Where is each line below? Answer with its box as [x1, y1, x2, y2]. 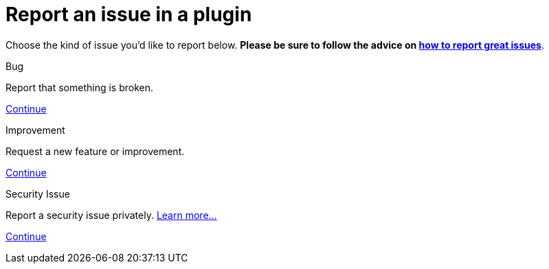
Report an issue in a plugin [5, 3, 252, 26]
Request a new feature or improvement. [5, 145, 185, 157]
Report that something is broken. [5, 81, 153, 93]
